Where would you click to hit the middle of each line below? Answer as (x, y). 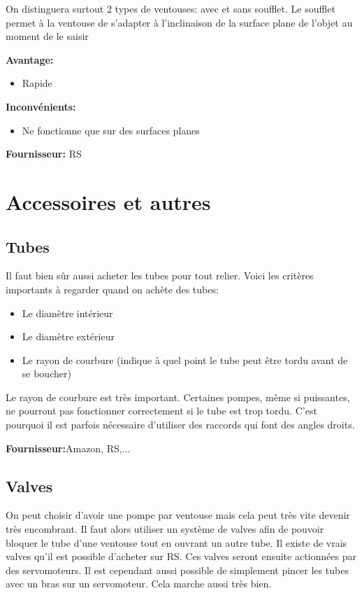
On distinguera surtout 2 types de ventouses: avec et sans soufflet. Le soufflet (171, 8)
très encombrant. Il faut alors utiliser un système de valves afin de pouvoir (165, 529)
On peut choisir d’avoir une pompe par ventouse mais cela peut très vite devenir (178, 515)
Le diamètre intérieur (67, 313)
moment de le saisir (47, 36)
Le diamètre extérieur (68, 336)
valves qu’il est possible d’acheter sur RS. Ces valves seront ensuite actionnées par (181, 556)
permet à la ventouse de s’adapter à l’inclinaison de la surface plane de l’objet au (179, 22)
